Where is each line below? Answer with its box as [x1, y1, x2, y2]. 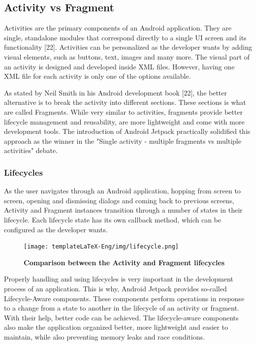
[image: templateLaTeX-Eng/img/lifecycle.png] [24, 243, 179, 251]
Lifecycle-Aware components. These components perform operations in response [4, 293, 245, 303]
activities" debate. [4, 145, 58, 156]
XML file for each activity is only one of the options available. [4, 71, 191, 81]
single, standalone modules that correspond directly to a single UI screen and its [4, 32, 247, 42]
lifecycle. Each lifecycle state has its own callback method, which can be [4, 214, 221, 224]
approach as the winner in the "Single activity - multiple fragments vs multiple [4, 135, 241, 146]
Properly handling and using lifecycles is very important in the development [4, 274, 233, 284]
